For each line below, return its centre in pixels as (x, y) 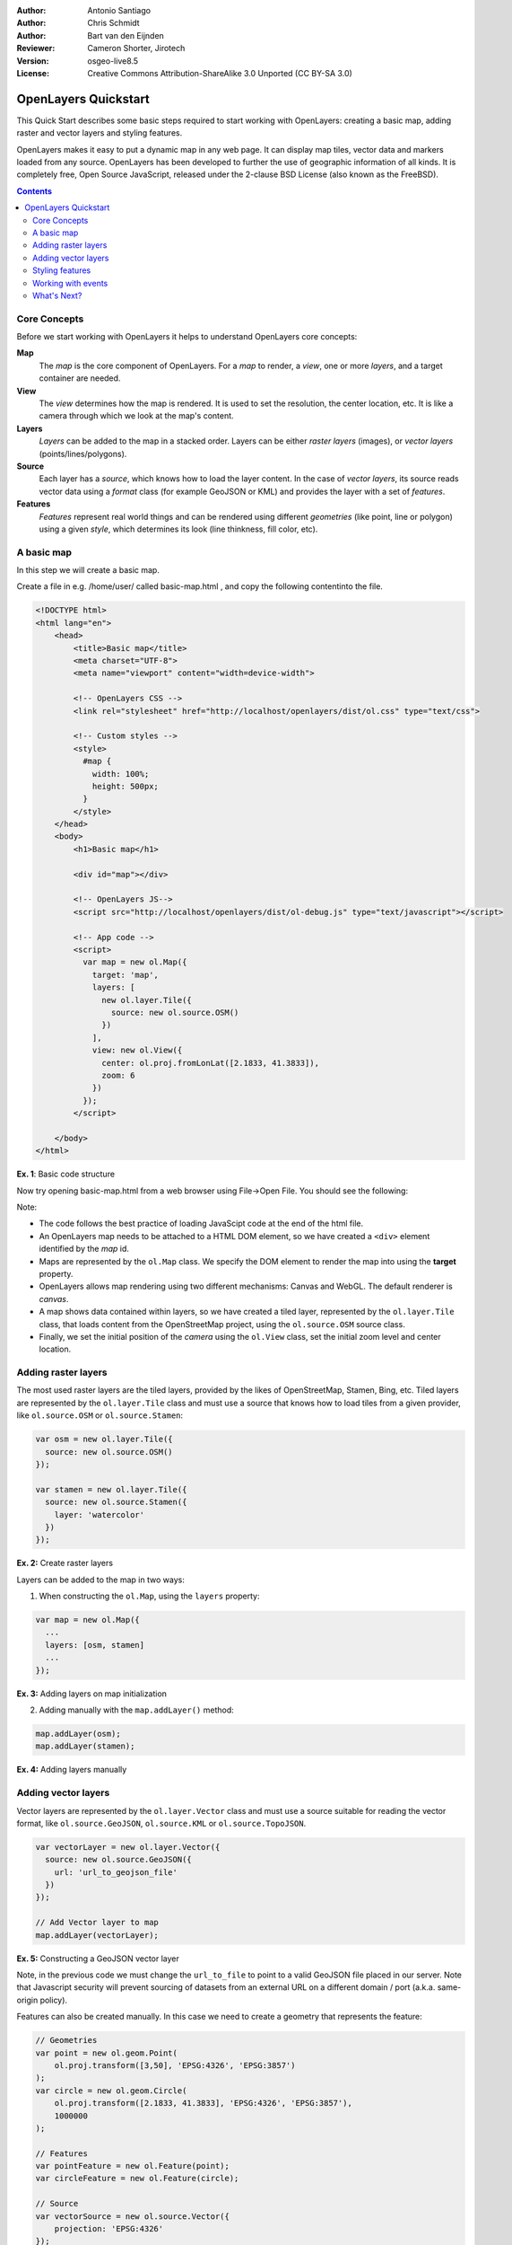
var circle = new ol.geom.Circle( (111, 2091)
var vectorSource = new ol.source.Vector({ (133, 2216)
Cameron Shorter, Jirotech (136, 48)
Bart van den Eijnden (126, 35)
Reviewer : (36, 48)
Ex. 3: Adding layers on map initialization (92, 1694)
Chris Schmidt (113, 23)
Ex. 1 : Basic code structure (66, 1174)
